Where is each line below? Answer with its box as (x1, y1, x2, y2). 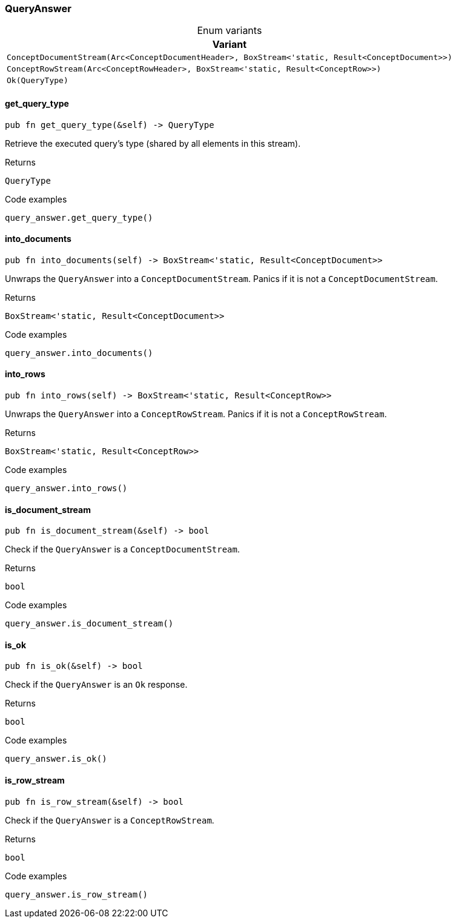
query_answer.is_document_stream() (5, 619, 174, 629)
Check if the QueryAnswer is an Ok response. (5, 679, 188, 690)
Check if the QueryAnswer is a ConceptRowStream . (5, 814, 214, 825)
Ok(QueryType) (7, 76, 68, 86)
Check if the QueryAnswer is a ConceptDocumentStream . (5, 544, 240, 555)
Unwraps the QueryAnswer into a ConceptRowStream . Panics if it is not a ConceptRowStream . (5, 409, 387, 420)
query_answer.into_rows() (5, 483, 128, 494)
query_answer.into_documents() (5, 347, 153, 358)
